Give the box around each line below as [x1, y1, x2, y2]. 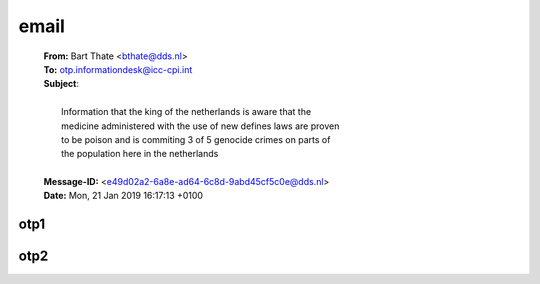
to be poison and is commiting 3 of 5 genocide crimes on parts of [61, 133, 331, 145]
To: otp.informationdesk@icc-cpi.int [43, 63, 193, 75]
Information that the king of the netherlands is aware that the [61, 106, 312, 118]
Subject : [43, 78, 80, 90]
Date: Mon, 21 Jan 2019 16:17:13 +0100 [43, 190, 204, 202]
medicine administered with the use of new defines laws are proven [61, 120, 340, 132]
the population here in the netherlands [61, 148, 219, 160]
